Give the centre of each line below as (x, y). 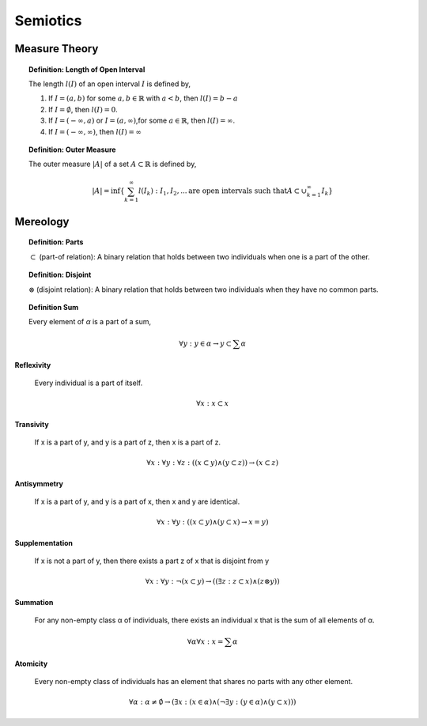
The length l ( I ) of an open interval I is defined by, (110, 84)
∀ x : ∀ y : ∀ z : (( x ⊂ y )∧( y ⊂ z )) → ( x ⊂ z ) (213, 463)
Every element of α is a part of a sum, (90, 322)
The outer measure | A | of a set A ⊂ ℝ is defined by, (113, 164)
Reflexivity (33, 365)
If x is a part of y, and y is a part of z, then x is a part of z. (128, 442)
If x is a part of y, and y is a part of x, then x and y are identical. (137, 501)
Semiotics (48, 21)
